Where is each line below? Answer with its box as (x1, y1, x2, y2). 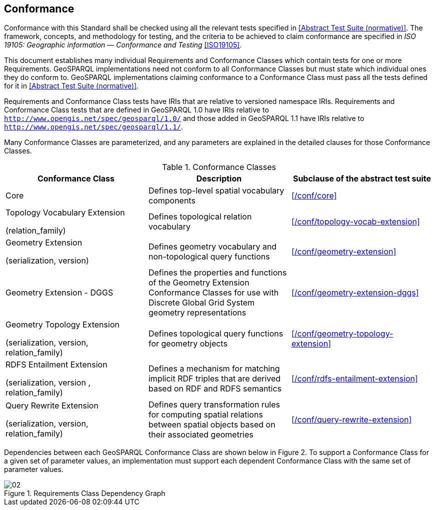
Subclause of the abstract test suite (292, 173, 431, 184)
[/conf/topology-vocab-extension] (291, 216, 420, 227)
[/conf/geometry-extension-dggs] (291, 287, 419, 298)
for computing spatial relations (148, 409, 263, 420)
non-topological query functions (148, 251, 270, 262)
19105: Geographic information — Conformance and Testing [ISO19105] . (4, 40, 242, 49)
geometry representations (148, 307, 246, 318)
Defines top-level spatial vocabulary (148, 185, 284, 196)
